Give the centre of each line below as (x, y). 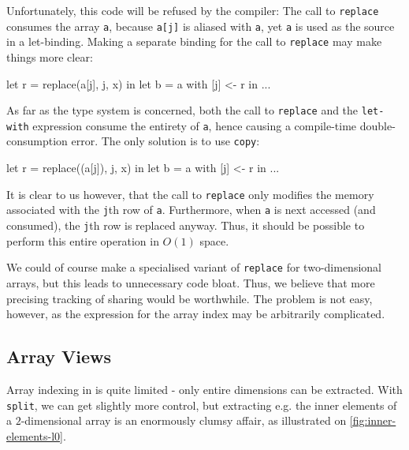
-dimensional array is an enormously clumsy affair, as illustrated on (184, 420)
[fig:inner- (373, 420)
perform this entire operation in (83, 240)
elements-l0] (35, 435)
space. (214, 240)
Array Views (59, 356)
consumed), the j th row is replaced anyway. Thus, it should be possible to (186, 225)
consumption (37, 141)
